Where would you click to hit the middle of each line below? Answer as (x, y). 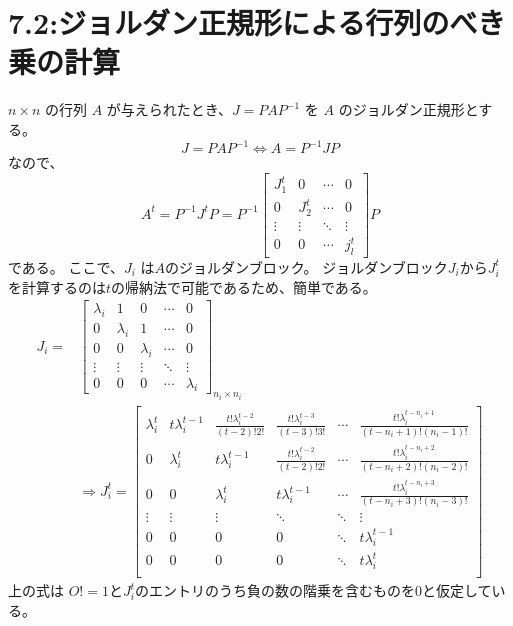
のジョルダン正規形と (408, 109)
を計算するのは (57, 286)
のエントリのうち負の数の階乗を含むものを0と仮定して (313, 590)
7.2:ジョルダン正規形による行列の (229, 22)
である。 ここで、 (66, 266)
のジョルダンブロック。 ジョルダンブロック (306, 266)
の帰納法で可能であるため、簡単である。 (244, 286)
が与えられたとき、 (169, 109)
